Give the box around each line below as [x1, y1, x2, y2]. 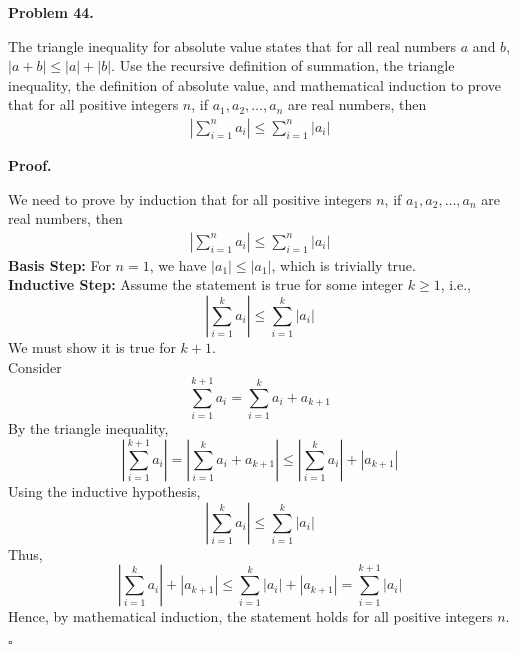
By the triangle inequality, [8, 418, 169, 439]
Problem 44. [8, 2, 94, 22]
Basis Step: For [8, 254, 111, 275]
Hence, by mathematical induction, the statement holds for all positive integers [8, 606, 493, 627]
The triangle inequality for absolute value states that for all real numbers [8, 35, 457, 56]
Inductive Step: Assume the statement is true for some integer [8, 274, 404, 295]
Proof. [8, 155, 52, 175]
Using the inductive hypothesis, [8, 480, 201, 501]
